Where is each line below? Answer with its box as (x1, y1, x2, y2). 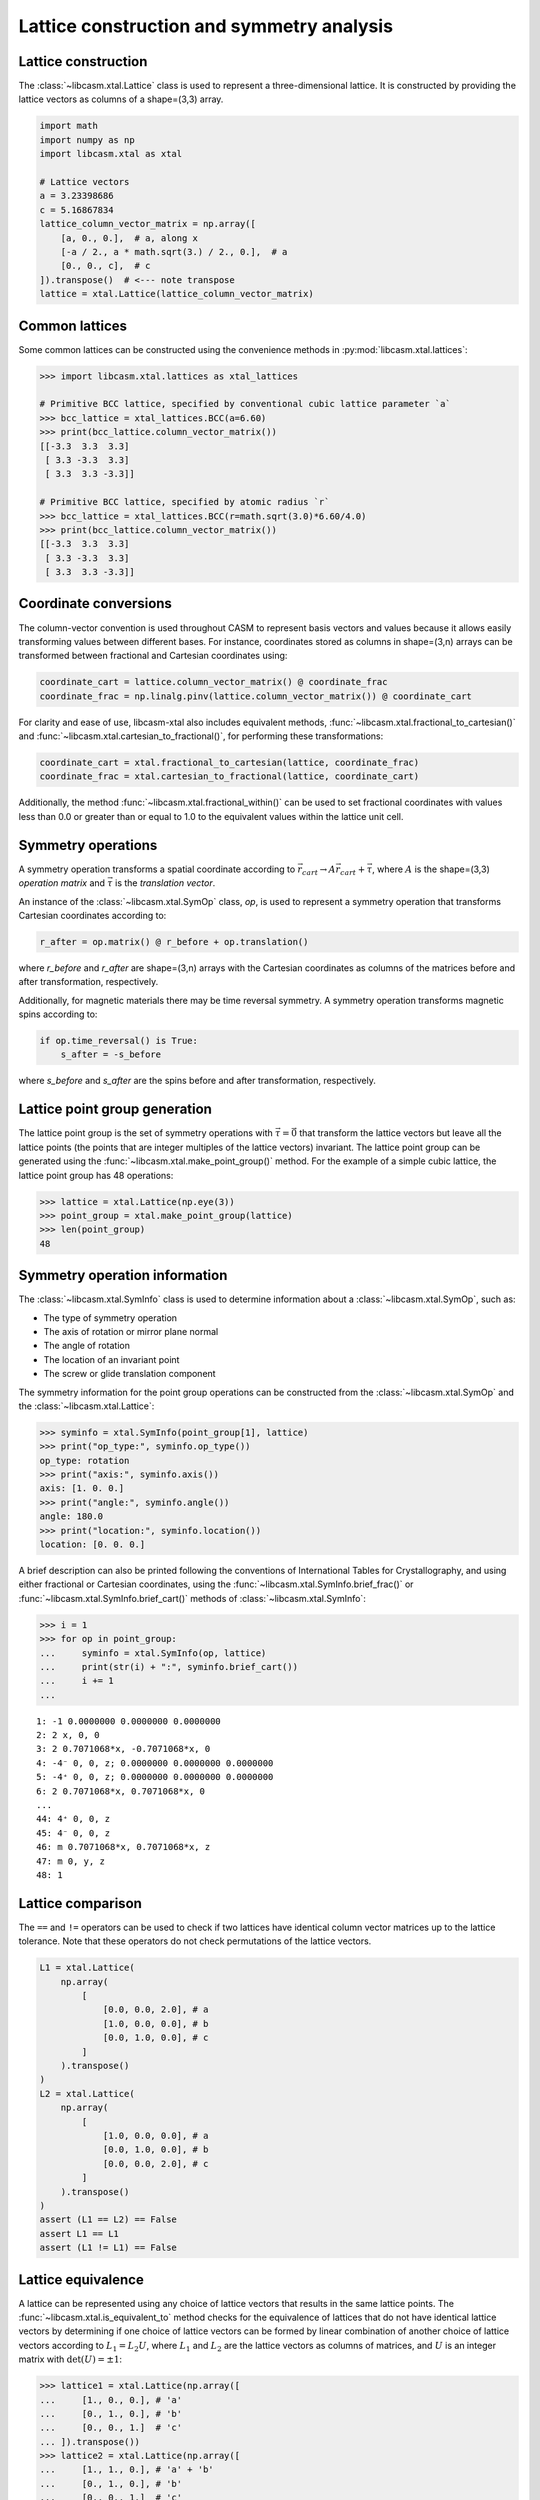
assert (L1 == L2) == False (39, 2214, 177, 2225)
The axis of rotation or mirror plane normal (43, 1325, 219, 1337)
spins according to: (18, 1008, 98, 1020)
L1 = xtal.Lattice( (39, 1962, 135, 1974)
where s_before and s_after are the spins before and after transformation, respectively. (18, 1075, 377, 1087)
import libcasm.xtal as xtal (39, 148, 183, 160)
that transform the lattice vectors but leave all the (298, 1127, 502, 1139)
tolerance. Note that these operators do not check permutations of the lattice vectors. (18, 1935, 372, 1947)
